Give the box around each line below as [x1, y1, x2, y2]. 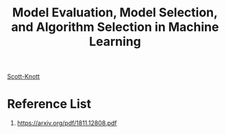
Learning [88, 34, 142, 49]
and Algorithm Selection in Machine [11, 19, 219, 35]
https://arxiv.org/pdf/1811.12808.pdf [16, 119, 118, 127]
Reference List [7, 96, 91, 112]
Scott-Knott [7, 72, 40, 81]
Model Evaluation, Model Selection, [12, 5, 218, 21]
